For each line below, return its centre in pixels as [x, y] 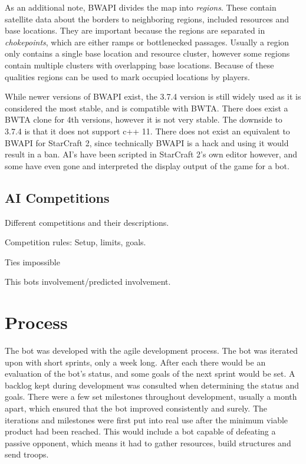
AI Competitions [57, 197]
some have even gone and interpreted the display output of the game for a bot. [147, 165]
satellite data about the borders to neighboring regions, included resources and [147, 19]
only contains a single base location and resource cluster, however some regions [147, 53]
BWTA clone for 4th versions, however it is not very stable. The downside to [144, 119]
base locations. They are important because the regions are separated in [135, 30]
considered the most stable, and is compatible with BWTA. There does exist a [147, 108]
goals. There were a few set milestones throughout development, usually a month [151, 396]
